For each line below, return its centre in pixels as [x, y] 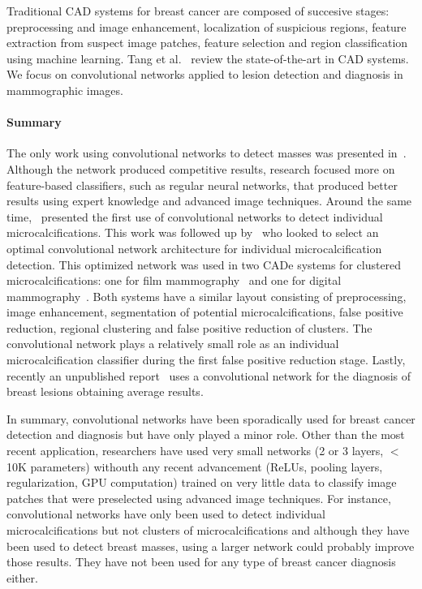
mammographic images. [65, 90]
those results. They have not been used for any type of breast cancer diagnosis [201, 562]
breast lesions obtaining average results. [105, 391]
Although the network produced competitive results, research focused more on [201, 168]
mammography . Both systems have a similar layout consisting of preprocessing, [207, 296]
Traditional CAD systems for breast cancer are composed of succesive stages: [198, 11]
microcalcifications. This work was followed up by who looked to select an [193, 232]
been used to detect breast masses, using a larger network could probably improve [211, 546]
